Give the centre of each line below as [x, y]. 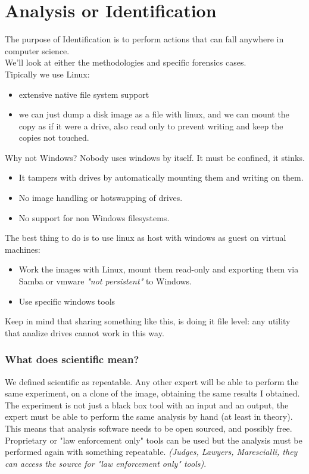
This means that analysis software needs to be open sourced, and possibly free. [149, 428]
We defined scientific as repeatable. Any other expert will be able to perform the [152, 381]
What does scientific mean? [72, 359]
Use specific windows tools [67, 301]
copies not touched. [54, 137]
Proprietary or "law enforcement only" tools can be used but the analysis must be [154, 440]
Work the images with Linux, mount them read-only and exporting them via [159, 269]
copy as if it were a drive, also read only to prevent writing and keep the [151, 126]
